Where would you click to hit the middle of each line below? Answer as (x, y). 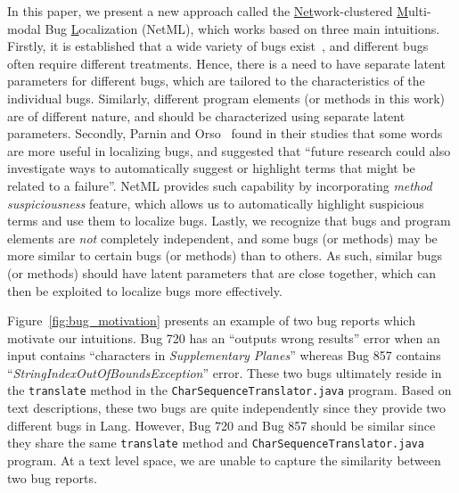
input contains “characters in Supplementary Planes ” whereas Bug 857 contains (224, 355)
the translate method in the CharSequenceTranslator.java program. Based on (229, 390)
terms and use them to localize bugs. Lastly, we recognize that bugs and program (229, 221)
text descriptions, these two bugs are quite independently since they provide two (227, 408)
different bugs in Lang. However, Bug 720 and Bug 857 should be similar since (221, 425)
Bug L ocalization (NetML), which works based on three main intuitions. (242, 28)
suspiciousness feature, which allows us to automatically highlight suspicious (216, 203)
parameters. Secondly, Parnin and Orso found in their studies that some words (225, 133)
